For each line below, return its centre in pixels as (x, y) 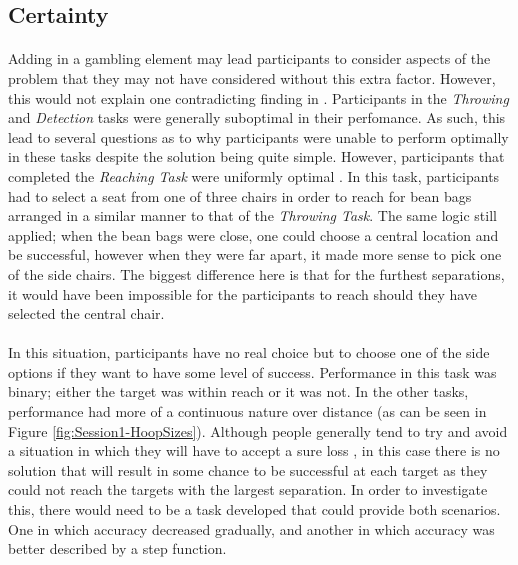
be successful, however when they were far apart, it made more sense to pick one (255, 254)
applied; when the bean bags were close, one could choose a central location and (253, 234)
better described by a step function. (117, 548)
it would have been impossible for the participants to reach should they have (243, 293)
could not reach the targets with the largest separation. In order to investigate (248, 489)
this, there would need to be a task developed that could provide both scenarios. (254, 509)
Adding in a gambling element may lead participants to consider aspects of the (249, 58)
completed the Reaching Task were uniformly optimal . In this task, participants (254, 175)
